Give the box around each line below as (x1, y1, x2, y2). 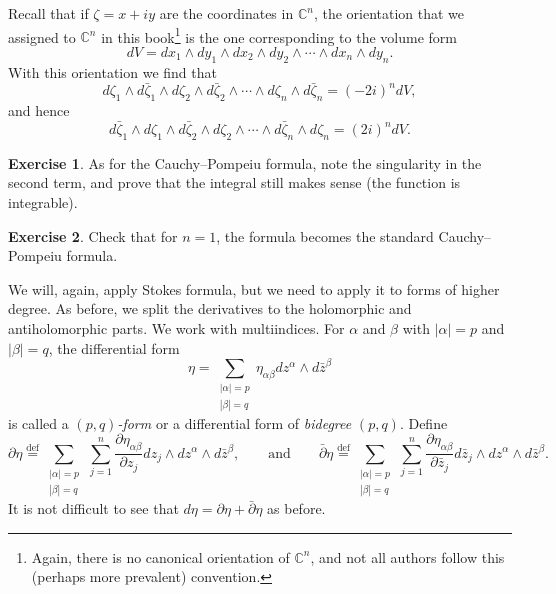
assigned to (8, 26, 76, 47)
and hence (8, 100, 70, 121)
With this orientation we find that (8, 61, 217, 82)
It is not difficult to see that (8, 498, 179, 519)
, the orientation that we (313, 3, 465, 23)
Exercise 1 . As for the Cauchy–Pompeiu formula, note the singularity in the (8, 152, 482, 173)
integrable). (8, 192, 78, 213)
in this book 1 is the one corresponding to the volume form (101, 23, 457, 47)
